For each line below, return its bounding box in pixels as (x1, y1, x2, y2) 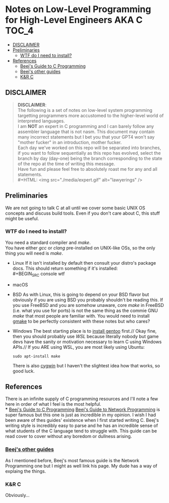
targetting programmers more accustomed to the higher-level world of (17, 112, 164, 118)
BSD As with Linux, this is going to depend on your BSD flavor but (12, 291, 149, 297)
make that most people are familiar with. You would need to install (12, 312, 150, 319)
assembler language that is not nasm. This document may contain (17, 129, 155, 135)
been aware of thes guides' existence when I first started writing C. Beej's (5, 417, 159, 423)
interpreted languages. (17, 117, 65, 124)
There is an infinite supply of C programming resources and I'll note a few (5, 396, 158, 402)
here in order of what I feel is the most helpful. (5, 401, 101, 407)
